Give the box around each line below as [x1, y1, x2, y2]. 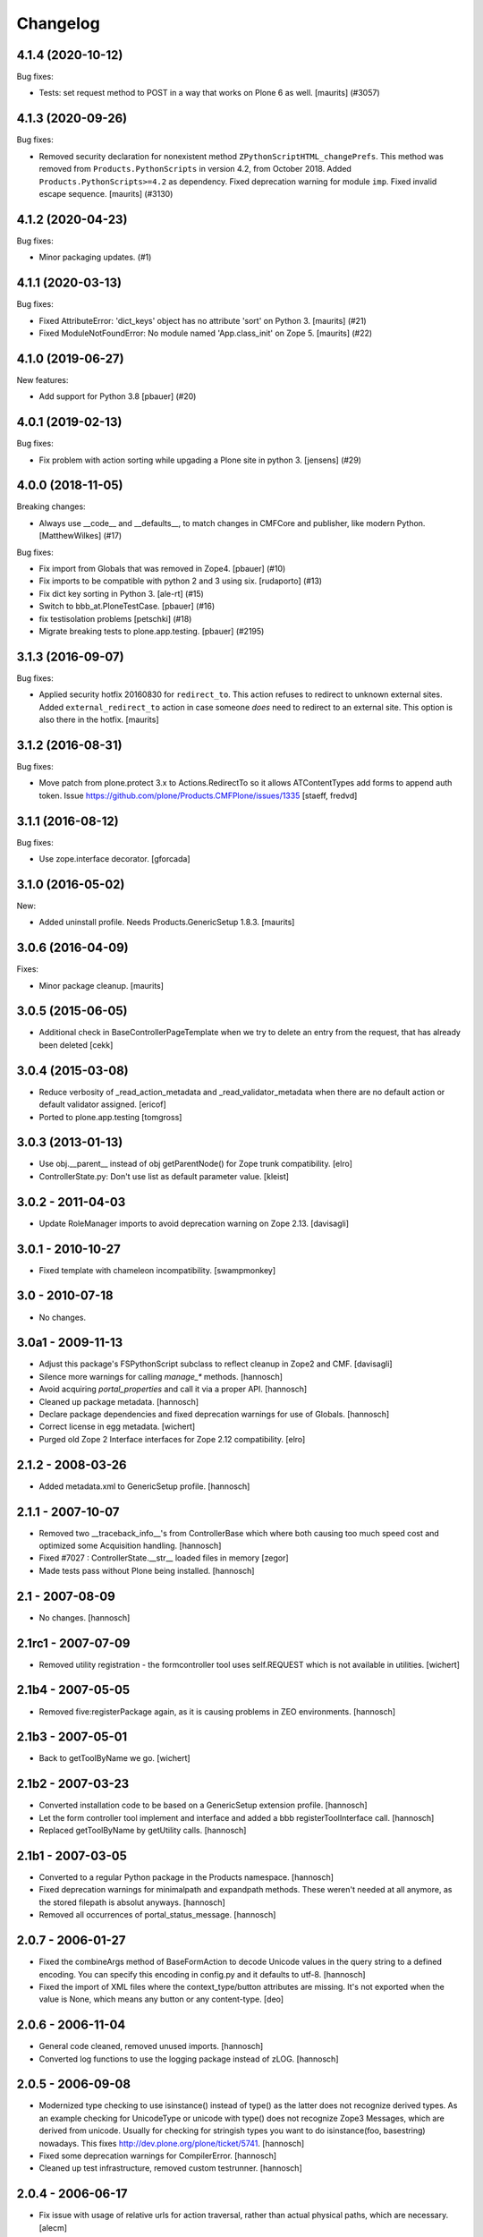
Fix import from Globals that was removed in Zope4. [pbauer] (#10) [38, 563, 286, 574]
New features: [16, 374, 69, 385]
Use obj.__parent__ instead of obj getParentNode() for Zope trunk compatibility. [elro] [38, 1159, 353, 1170]
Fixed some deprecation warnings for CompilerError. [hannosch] [38, 2150, 277, 2161]
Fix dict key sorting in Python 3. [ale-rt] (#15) [38, 588, 205, 599]
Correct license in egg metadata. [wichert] [38, 1421, 196, 1432]
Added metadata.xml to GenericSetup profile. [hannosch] [38, 1481, 250, 1492]
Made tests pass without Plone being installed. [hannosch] [38, 1565, 255, 1576]
